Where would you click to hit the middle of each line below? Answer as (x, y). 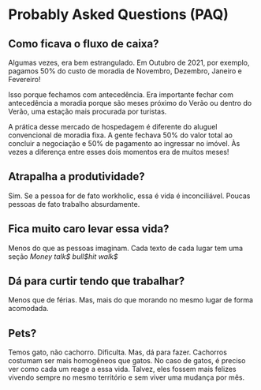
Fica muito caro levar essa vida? (89, 229)
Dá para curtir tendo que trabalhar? (97, 281)
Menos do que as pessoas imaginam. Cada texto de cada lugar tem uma (125, 248)
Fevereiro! (24, 79)
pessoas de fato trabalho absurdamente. (74, 204)
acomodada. (28, 309)
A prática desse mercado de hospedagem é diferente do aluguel (113, 127)
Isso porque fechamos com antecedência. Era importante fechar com (121, 95)
